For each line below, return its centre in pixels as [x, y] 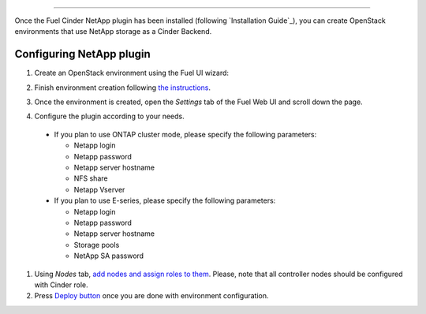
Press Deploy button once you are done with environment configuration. [151, 296]
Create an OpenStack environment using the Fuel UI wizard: [131, 73]
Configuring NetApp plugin [83, 54]
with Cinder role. [61, 285]
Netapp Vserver [99, 189]
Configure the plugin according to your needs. [109, 116]
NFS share [91, 178]
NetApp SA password [109, 256]
